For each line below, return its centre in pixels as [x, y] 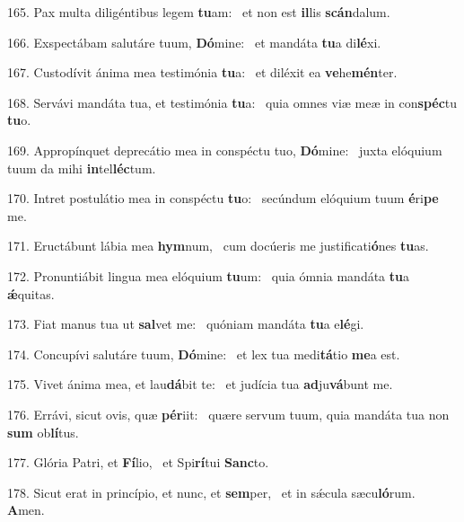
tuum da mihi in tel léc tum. [82, 168]
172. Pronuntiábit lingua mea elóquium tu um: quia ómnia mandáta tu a [209, 275]
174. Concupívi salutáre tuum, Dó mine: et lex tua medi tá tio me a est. [204, 354]
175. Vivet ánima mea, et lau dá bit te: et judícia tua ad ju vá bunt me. [200, 384]
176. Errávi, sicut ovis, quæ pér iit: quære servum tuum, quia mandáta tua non [228, 414]
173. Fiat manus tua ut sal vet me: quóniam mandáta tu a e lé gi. [186, 324]
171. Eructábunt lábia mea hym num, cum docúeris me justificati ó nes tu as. [218, 246]
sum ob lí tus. [43, 432]
